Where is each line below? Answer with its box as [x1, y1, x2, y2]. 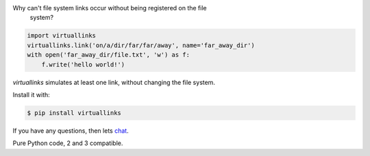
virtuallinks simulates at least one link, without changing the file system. [12, 78, 216, 86]
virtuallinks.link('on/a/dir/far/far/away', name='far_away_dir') [27, 41, 255, 49]
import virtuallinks [27, 31, 96, 40]
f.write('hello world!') [41, 60, 125, 68]
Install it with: [12, 90, 51, 99]
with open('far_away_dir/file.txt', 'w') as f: [27, 51, 190, 59]
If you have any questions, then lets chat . [12, 127, 129, 135]
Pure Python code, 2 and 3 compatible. [12, 139, 123, 147]
